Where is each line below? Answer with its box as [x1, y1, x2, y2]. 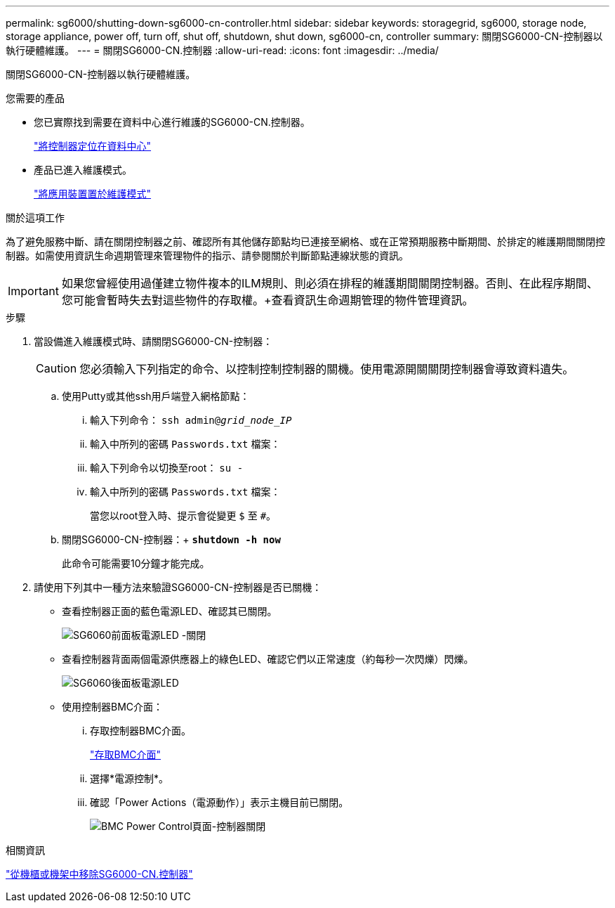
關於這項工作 [6, 212, 65, 223]
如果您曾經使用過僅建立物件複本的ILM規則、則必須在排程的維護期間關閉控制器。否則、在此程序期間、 [61, 276, 598, 290]
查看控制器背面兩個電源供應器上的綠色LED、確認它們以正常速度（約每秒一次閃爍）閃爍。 [62, 653, 474, 665]
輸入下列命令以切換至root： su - [90, 462, 244, 474]
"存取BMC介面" [90, 748, 161, 760]
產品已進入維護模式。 [34, 164, 132, 176]
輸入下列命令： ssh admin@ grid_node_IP [90, 414, 292, 426]
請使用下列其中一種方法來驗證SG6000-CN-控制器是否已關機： [34, 581, 322, 593]
